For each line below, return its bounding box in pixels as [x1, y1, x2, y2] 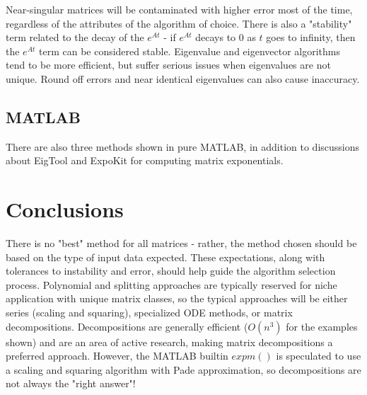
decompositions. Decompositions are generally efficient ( [6, 319, 248, 333]
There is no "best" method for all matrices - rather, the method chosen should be [6, 236, 357, 251]
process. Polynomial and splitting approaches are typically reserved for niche [6, 277, 337, 292]
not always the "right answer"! [6, 376, 136, 391]
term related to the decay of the [6, 30, 144, 45]
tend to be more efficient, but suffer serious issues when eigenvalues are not [6, 57, 331, 72]
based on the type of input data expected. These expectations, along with [6, 249, 325, 264]
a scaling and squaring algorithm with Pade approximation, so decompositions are [6, 362, 361, 377]
